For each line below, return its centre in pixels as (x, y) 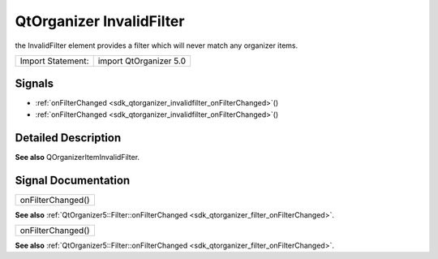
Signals (34, 84)
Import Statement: (54, 61)
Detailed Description (68, 138)
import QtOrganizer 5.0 (142, 61)
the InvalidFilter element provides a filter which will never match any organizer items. (157, 45)
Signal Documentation (73, 180)
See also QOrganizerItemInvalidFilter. (77, 157)
